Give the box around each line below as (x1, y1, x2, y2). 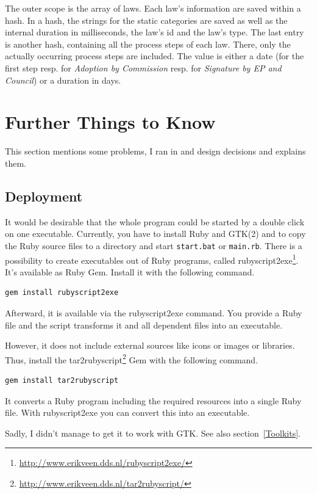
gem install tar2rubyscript (5, 376, 119, 385)
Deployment (5, 186, 83, 205)
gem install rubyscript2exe (5, 288, 119, 297)
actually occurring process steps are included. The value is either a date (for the (5, 49, 304, 62)
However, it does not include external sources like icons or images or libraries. (5, 339, 295, 352)
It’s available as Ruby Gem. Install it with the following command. (5, 265, 255, 278)
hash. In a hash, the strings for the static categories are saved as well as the (5, 13, 288, 26)
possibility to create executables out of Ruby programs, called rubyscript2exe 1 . (5, 252, 299, 266)
